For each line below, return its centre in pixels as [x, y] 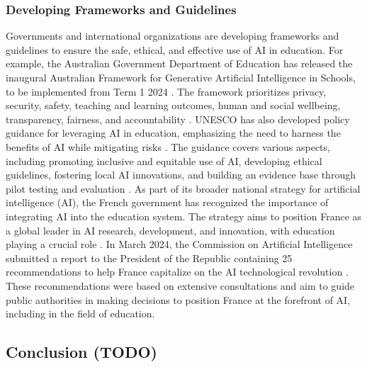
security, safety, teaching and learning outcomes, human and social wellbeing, [173, 105]
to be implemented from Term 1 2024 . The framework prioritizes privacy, [166, 91]
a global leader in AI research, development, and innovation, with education [170, 230]
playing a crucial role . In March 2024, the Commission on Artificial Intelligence [179, 244]
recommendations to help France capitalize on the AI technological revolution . [177, 272]
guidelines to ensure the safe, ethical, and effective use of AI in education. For [175, 49]
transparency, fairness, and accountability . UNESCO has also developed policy [178, 119]
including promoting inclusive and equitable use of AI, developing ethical [164, 160]
